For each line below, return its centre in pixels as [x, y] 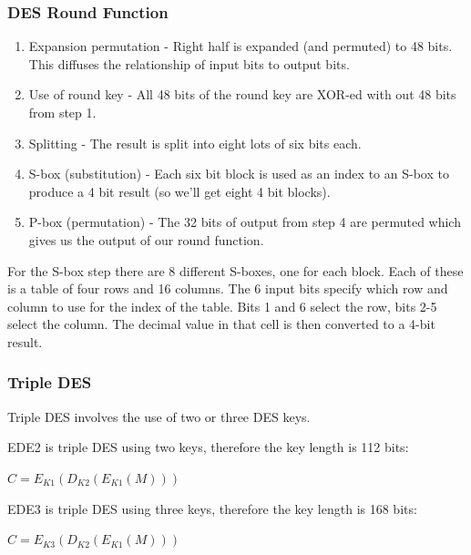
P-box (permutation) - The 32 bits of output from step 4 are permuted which [245, 222]
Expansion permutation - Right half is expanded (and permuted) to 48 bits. [241, 46]
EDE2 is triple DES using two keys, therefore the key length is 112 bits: [208, 447]
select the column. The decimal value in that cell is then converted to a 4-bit [221, 324]
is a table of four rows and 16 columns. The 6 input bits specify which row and [228, 288]
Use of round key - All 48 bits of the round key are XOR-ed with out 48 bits [242, 94]
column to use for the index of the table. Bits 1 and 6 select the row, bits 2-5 [222, 306]
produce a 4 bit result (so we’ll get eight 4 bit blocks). [179, 191]
